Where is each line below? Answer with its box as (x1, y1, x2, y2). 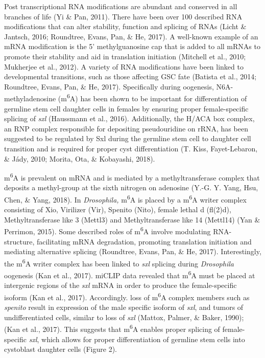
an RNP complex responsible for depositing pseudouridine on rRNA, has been (4, 123, 248, 133)
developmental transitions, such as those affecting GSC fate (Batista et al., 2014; (4, 71, 257, 82)
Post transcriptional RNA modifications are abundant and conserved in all (4, 1, 237, 11)
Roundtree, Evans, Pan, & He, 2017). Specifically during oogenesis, (4, 81, 214, 92)
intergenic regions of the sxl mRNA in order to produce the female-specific (4, 280, 237, 290)
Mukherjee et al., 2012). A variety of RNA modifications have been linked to (4, 61, 244, 72)
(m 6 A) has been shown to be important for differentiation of (58, 92, 247, 103)
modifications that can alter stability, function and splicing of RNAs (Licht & (4, 21, 247, 32)
